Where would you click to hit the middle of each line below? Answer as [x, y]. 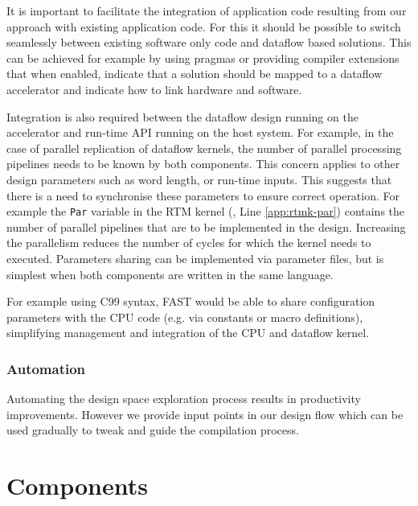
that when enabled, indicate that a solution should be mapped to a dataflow [195, 74]
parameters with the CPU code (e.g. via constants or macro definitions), [185, 317]
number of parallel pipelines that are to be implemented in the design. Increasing [206, 226]
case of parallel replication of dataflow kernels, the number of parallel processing [204, 148]
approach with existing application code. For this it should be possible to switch [204, 26]
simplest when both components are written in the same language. [170, 274]
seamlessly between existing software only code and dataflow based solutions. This [209, 42]
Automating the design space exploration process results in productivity [184, 399]
